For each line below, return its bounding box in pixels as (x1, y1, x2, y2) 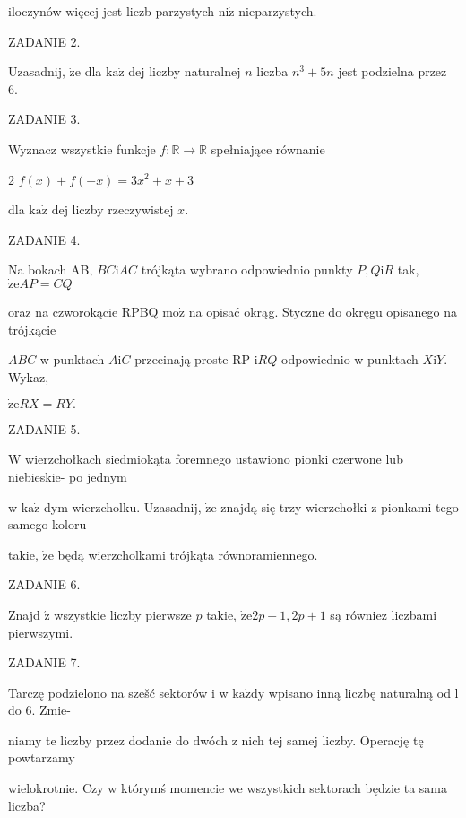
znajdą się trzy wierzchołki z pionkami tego (220, 497, 459, 516)
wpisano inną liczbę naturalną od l (268, 683, 459, 701)
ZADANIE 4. (8, 230, 81, 248)
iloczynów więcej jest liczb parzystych (8, 2, 214, 20)
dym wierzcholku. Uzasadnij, (44, 497, 202, 516)
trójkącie (8, 319, 56, 338)
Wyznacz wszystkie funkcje (8, 139, 156, 158)
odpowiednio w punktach (280, 350, 419, 369)
